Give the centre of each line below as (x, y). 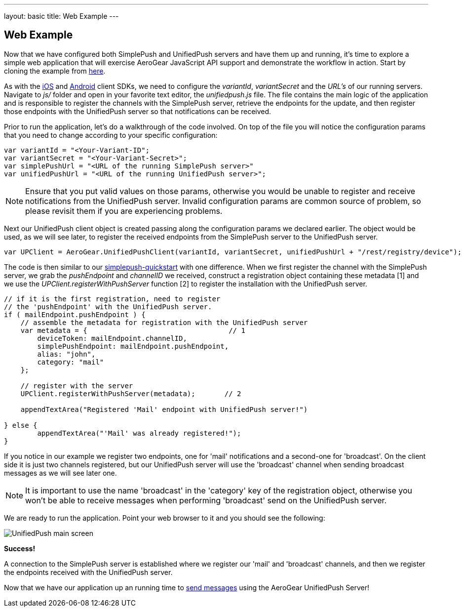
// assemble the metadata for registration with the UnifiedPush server (164, 322)
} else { (21, 425)
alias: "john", (66, 354)
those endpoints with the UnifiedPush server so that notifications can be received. (138, 111)
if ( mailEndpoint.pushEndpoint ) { (75, 314)
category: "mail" (71, 362)
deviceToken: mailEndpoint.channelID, (112, 338)
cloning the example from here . (55, 71)
